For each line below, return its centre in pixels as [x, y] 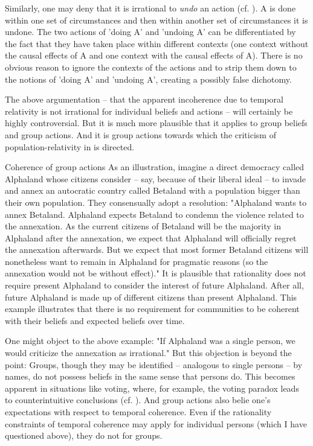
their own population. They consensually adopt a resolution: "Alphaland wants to [156, 202]
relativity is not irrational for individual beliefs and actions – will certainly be [149, 111]
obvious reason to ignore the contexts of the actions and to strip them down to [151, 67]
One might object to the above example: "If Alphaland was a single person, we [150, 341]
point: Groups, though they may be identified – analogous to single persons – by [154, 364]
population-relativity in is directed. [70, 146]
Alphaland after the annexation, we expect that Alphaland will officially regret [151, 237]
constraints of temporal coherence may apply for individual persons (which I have [156, 423]
